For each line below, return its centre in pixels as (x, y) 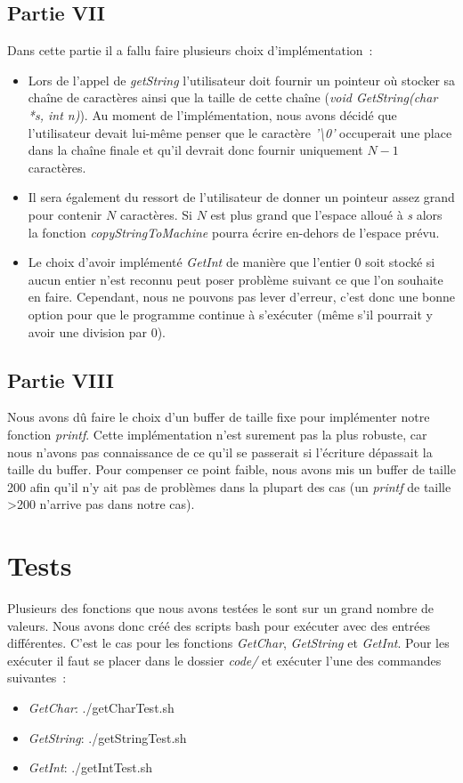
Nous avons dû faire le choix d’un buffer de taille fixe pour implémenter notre (219, 417)
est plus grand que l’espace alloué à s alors (326, 214)
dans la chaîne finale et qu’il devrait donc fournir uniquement (195, 150)
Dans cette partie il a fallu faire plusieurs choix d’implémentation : (190, 50)
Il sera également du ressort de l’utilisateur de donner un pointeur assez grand (241, 197)
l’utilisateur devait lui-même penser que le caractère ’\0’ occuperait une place (240, 132)
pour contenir (65, 214)
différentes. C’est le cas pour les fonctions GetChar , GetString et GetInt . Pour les (228, 643)
